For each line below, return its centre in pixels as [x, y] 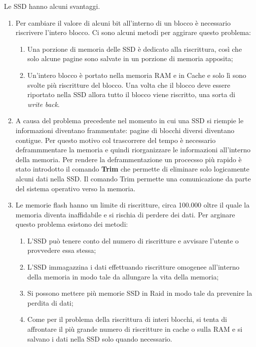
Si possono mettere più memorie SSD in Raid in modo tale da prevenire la [140, 293]
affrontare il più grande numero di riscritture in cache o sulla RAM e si [135, 329]
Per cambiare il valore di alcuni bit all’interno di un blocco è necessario [123, 22]
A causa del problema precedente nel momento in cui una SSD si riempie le [129, 121]
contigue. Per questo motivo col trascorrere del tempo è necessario [115, 140]
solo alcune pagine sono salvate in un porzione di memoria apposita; [130, 58]
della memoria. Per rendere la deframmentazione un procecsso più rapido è [128, 159]
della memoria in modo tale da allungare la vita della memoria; [123, 276]
